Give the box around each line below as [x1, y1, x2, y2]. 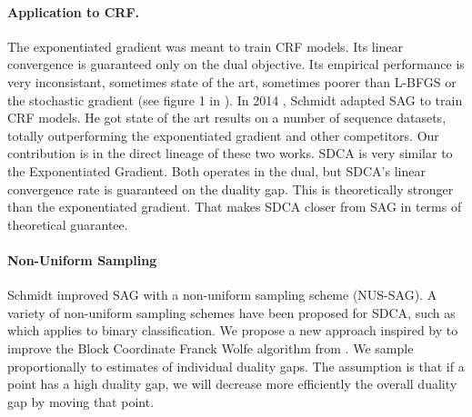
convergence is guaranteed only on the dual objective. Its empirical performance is [7, 55, 465, 74]
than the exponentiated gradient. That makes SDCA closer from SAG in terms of [7, 197, 462, 216]
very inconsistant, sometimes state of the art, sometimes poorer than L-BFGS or [7, 72, 457, 91]
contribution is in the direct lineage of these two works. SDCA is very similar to [7, 144, 453, 163]
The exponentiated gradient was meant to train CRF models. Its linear [7, 36, 404, 55]
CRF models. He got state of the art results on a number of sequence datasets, [7, 108, 447, 127]
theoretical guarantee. [7, 214, 128, 233]
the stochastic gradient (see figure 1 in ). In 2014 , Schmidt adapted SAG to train [7, 90, 463, 109]
